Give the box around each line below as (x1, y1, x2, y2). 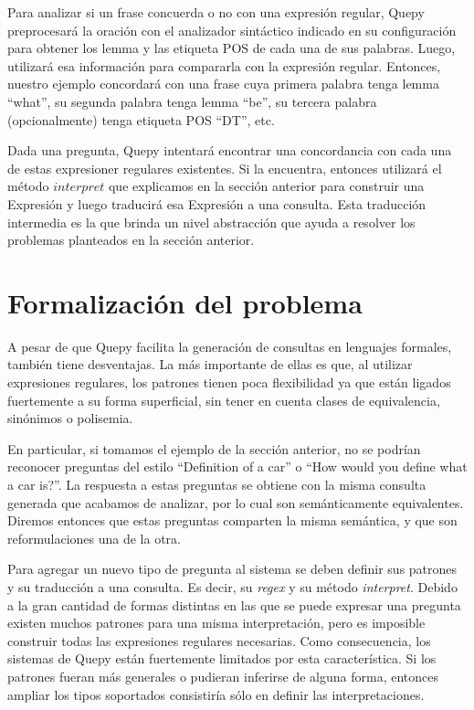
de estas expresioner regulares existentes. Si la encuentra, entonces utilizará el (7, 158, 442, 177)
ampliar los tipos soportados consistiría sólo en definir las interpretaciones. (7, 684, 425, 704)
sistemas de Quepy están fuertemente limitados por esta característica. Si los (7, 649, 437, 668)
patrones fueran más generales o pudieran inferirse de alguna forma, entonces (7, 666, 438, 685)
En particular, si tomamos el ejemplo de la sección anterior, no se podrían (7, 439, 421, 458)
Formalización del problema (7, 283, 363, 321)
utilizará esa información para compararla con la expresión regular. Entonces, (7, 56, 441, 75)
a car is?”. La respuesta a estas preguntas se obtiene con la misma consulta (7, 475, 427, 493)
